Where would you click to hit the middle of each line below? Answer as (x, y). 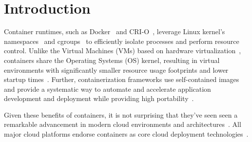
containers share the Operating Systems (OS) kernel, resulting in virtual (112, 60)
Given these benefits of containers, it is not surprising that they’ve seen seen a (121, 114)
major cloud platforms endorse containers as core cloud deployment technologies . (126, 134)
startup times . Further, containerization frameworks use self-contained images (122, 79)
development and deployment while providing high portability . (99, 98)
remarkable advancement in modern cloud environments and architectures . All (123, 124)
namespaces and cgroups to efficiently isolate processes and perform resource (122, 41)
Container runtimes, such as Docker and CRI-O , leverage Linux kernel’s (115, 31)
